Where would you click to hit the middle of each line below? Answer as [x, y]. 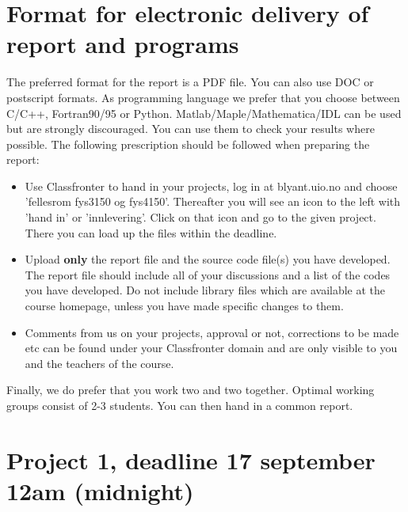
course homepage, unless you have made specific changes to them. [184, 306]
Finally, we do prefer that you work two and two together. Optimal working [191, 390]
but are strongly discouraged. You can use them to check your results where [191, 129]
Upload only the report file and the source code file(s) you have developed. [208, 259]
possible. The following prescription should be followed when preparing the [188, 144]
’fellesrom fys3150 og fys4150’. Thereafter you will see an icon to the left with [213, 201]
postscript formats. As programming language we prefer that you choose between [203, 97]
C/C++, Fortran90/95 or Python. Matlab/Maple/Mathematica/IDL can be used [204, 113]
